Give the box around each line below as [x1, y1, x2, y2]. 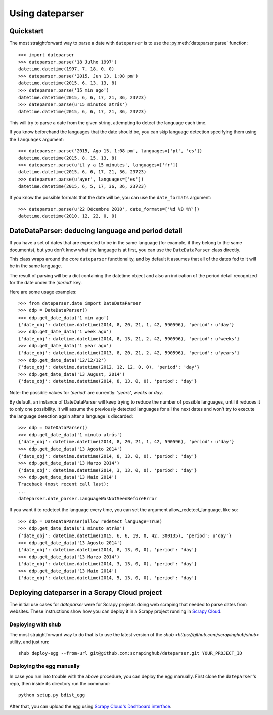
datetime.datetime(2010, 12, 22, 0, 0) [18, 213, 117, 219]
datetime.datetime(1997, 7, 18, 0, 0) [18, 66, 115, 72]
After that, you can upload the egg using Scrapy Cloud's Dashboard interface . [9, 703, 172, 709]
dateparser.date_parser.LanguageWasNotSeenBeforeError [18, 496, 157, 502]
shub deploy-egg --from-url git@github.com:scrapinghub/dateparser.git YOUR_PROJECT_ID [18, 650, 243, 656]
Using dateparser [9, 8, 84, 19]
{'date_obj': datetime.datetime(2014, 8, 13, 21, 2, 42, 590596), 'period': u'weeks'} [18, 336, 240, 341]
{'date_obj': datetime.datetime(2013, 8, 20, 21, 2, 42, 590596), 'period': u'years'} [18, 350, 240, 356]
